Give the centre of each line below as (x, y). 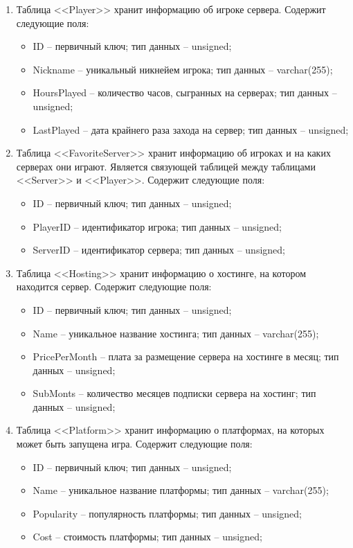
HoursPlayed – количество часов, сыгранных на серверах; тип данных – (185, 92)
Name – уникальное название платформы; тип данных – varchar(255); (181, 490)
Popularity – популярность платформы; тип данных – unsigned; (167, 513)
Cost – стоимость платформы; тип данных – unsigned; (147, 537)
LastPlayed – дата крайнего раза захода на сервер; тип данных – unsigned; (191, 129)
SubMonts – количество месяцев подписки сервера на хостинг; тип (174, 393)
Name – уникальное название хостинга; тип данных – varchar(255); (176, 333)
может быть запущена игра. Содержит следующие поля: (134, 444)
